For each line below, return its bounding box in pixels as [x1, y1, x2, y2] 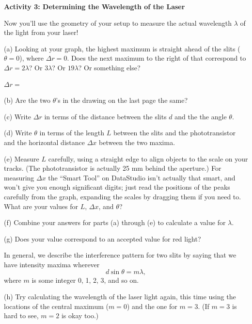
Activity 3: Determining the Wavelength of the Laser [4, 1, 185, 11]
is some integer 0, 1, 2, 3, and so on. [31, 275, 139, 285]
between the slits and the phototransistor [113, 128, 236, 138]
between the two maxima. [98, 137, 175, 147]
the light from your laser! [4, 27, 79, 37]
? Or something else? [78, 62, 141, 72]
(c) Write [4, 111, 31, 121]
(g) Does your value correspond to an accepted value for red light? [4, 233, 201, 243]
